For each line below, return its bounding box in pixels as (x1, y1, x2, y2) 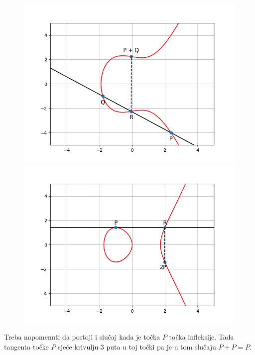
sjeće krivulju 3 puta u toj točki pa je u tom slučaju (58, 341, 216, 352)
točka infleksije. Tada (169, 332, 234, 342)
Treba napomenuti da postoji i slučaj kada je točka (4, 332, 160, 342)
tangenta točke (4, 341, 49, 352)
